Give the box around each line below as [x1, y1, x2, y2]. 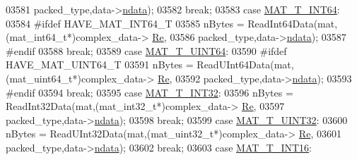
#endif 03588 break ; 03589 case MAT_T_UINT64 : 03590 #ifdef [6, 43, 287, 58]
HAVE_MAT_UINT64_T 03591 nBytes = [6, 57, 194, 72]
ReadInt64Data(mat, [247, 16, 338, 30]
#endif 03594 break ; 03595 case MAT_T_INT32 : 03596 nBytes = [6, 85, 293, 99]
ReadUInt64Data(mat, [197, 57, 294, 72]
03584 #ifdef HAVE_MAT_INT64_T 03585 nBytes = [6, 16, 245, 30]
